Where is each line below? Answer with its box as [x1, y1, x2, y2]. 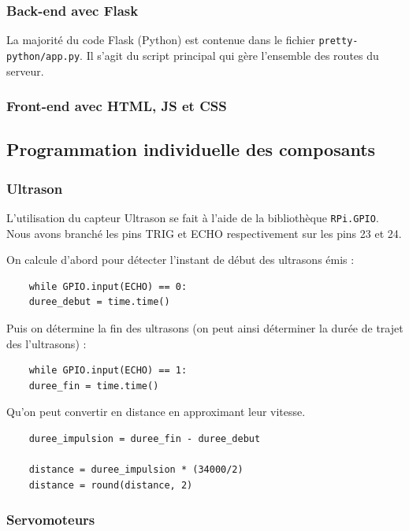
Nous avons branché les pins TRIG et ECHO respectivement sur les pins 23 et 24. [6, 225, 402, 241]
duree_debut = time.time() [28, 296, 170, 308]
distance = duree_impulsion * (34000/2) [28, 464, 244, 476]
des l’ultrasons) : [6, 335, 87, 351]
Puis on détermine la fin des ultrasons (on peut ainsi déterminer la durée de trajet [6, 320, 403, 336]
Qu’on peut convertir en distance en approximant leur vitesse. [6, 403, 306, 420]
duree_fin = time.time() [28, 380, 159, 392]
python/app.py [6, 50, 80, 62]
